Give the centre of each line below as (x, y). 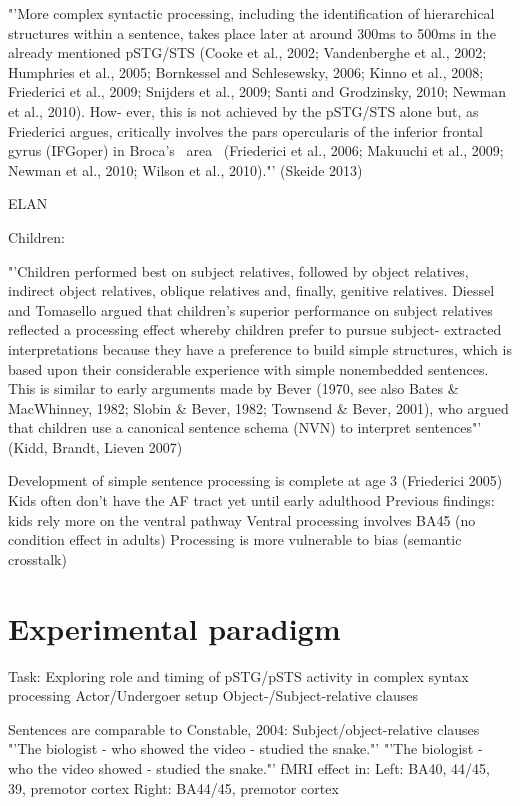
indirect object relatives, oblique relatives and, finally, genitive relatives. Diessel (251, 290)
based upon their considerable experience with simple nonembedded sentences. (248, 368)
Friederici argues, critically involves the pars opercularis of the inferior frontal (245, 130)
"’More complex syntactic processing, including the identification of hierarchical (251, 13)
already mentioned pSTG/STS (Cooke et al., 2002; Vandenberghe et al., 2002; (247, 52)
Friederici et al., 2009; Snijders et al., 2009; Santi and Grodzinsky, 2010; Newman (257, 91)
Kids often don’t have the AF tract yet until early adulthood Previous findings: (251, 500)
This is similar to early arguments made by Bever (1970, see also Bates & (233, 388)
